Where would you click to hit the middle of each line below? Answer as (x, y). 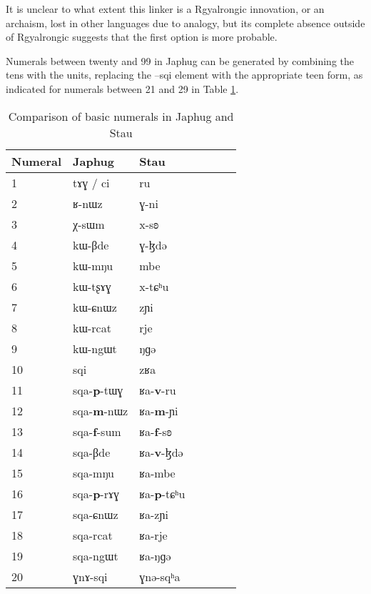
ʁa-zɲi (154, 514)
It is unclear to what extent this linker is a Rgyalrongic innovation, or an (165, 9)
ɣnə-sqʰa (160, 576)
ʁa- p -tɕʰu (162, 493)
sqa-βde (92, 452)
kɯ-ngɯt (95, 348)
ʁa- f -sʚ (156, 431)
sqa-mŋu (93, 472)
